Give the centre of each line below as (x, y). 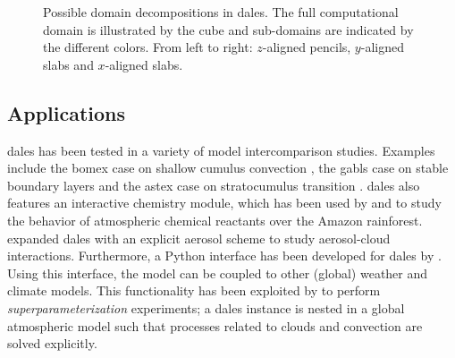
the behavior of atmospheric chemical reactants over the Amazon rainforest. (215, 220)
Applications (67, 112)
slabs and (68, 64)
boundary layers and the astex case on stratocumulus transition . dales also (214, 185)
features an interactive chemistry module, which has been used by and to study (224, 203)
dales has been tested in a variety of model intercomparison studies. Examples (221, 150)
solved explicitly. (52, 343)
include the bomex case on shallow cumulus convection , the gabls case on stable (228, 168)
